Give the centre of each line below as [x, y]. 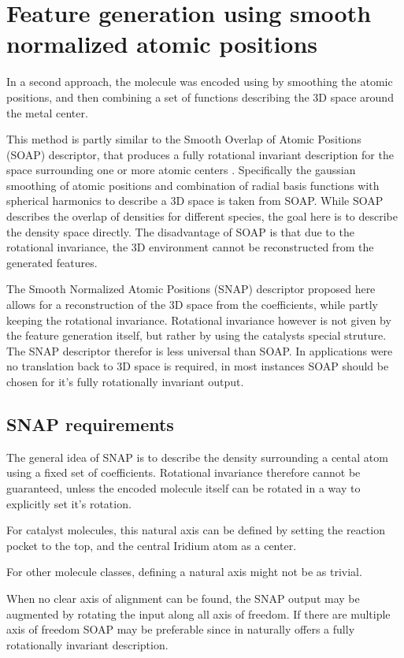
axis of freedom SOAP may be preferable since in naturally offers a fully [181, 629]
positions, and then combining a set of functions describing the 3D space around [200, 97]
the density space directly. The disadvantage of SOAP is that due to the [180, 231]
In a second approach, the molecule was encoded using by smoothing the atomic [200, 82]
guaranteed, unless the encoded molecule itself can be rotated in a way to [183, 487]
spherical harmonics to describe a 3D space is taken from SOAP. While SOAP [195, 201]
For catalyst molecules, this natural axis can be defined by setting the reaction [196, 530]
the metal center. [47, 112]
